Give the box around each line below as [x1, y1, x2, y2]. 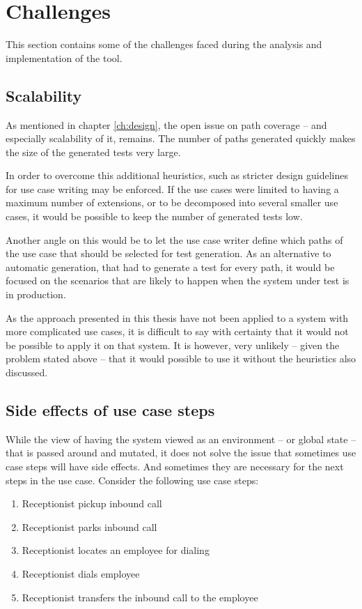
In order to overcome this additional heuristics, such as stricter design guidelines [6, 168, 348, 183]
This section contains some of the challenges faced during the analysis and [6, 37, 322, 52]
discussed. [6, 365, 48, 380]
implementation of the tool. [6, 50, 123, 65]
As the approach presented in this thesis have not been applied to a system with [6, 310, 349, 325]
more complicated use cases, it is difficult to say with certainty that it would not [6, 324, 349, 339]
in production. [6, 287, 66, 302]
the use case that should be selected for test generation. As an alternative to [6, 246, 331, 261]
